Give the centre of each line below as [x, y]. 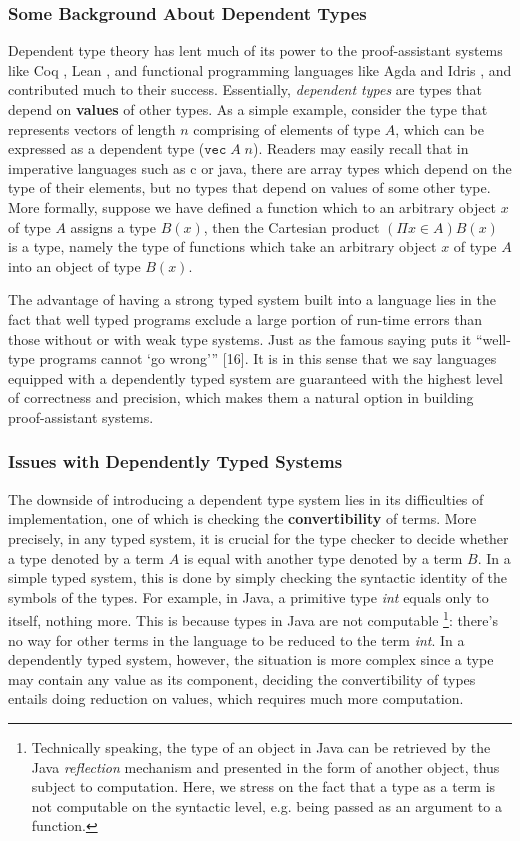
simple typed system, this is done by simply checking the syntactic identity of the [258, 577]
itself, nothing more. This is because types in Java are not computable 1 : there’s [253, 618]
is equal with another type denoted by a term [323, 557]
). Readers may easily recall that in [361, 148]
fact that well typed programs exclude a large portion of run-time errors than [245, 318]
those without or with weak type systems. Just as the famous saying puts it [240, 338]
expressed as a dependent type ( [106, 148]
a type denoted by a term [86, 557]
